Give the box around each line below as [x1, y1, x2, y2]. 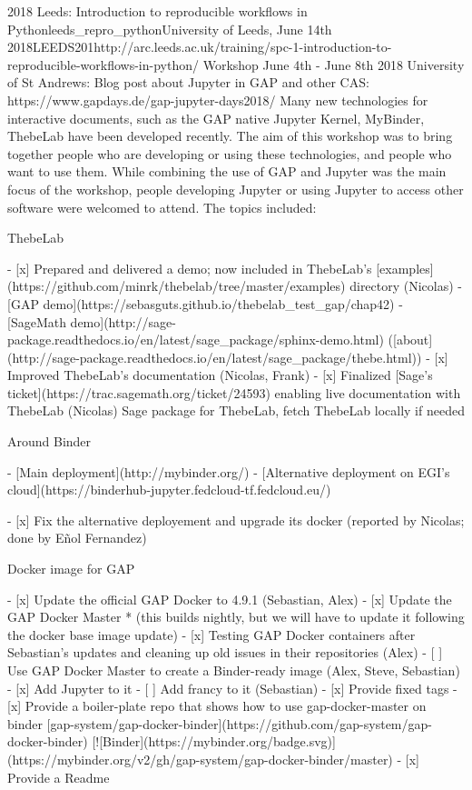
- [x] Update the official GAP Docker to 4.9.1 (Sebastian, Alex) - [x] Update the [7, 589, 452, 608]
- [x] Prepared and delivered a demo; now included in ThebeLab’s [7, 258, 372, 277]
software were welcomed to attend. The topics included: [7, 197, 317, 216]
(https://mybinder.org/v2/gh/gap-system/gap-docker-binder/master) [7, 749, 393, 768]
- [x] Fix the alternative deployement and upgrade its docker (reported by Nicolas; [7, 510, 465, 529]
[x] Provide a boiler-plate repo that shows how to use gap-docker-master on [7, 696, 427, 715]
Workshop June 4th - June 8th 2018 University [202, 55, 465, 74]
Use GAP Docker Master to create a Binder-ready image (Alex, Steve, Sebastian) [7, 661, 460, 679]
